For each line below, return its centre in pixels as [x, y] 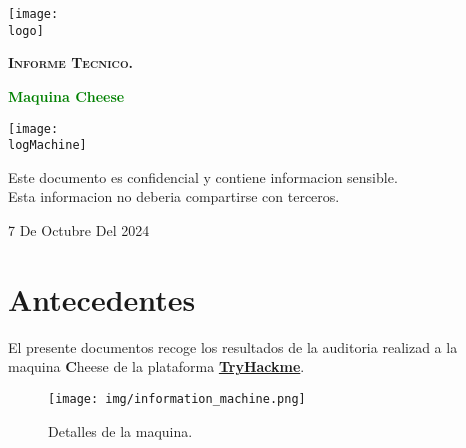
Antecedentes [102, 298]
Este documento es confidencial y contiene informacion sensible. [203, 176]
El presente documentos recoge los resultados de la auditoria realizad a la [233, 346]
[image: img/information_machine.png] [177, 398]
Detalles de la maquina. [120, 430]
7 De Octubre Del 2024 [79, 230]
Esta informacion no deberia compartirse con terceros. [174, 196]
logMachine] [47, 145]
